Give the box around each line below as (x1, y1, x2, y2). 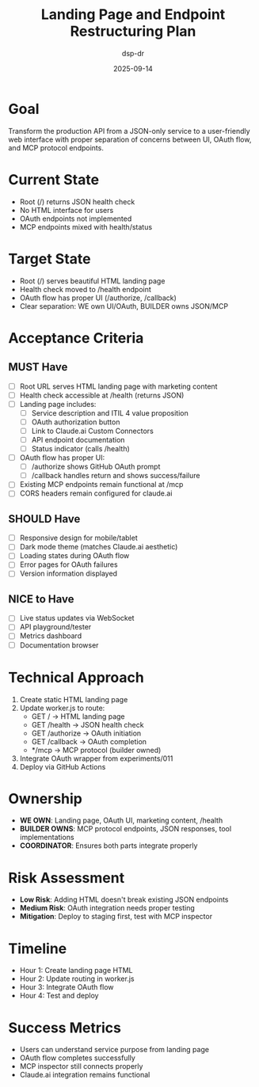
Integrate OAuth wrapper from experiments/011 (19, 754, 173, 763)
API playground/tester (19, 622, 92, 632)
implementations (19, 833, 74, 842)
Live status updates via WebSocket (19, 614, 135, 623)
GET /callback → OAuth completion (31, 736, 147, 746)
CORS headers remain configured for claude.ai (19, 488, 173, 498)
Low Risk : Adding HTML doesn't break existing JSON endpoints (19, 895, 229, 904)
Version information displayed (19, 568, 117, 579)
